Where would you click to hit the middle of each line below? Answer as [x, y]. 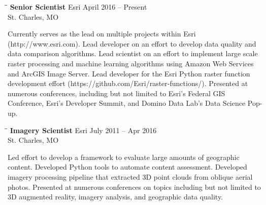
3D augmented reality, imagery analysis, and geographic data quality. [115, 197]
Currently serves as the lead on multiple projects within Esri [102, 34]
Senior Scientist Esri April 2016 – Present [78, 7]
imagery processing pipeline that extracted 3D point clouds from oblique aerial [130, 176]
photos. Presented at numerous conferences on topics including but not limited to [134, 187]
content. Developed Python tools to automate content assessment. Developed [127, 167]
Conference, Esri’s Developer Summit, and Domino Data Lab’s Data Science [127, 103]
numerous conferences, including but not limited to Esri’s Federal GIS [117, 93]
